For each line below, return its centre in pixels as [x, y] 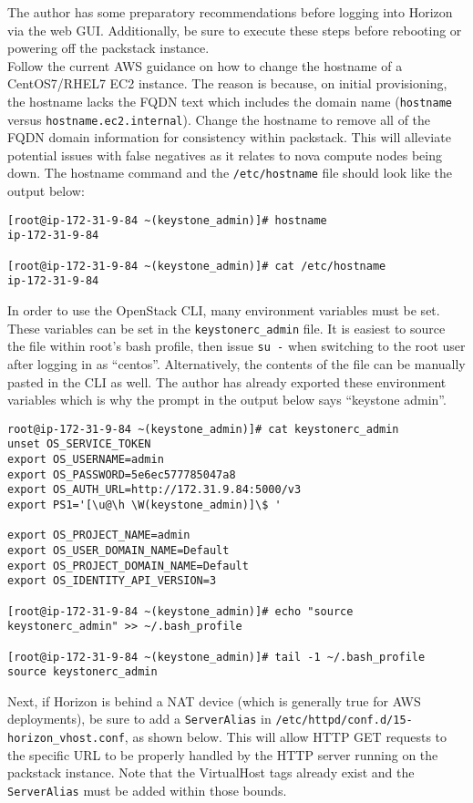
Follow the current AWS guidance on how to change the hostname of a [205, 65]
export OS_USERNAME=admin [86, 459]
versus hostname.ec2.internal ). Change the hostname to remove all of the [219, 119]
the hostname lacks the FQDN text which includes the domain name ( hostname [230, 101]
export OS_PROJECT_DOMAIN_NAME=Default [128, 566]
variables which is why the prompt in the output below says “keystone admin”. [227, 400]
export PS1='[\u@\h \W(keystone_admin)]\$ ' [144, 504]
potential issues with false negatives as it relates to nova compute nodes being [225, 154]
